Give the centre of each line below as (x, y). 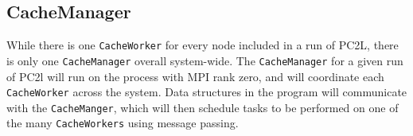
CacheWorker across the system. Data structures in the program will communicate (207, 92)
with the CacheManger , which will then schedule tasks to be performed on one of (203, 107)
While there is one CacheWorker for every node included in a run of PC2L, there (203, 45)
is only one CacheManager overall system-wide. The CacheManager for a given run (205, 60)
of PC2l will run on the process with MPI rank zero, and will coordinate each (195, 76)
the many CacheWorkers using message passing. (123, 123)
